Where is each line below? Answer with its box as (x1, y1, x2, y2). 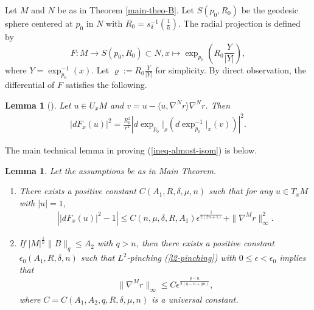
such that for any (209, 184, 273, 197)
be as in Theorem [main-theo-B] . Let (57, 4, 194, 16)
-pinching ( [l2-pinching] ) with (127, 251, 236, 264)
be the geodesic (241, 4, 299, 16)
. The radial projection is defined (178, 17, 301, 29)
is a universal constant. (152, 292, 239, 305)
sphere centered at (5, 17, 73, 29)
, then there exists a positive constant (136, 237, 274, 249)
